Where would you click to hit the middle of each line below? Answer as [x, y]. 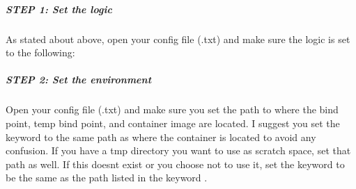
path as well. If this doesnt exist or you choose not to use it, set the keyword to [175, 164]
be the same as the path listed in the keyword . [107, 178]
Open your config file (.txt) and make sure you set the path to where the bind [172, 109]
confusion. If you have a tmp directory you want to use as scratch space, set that [178, 150]
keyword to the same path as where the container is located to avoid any [161, 137]
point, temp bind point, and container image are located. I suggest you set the [173, 123]
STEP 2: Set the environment [79, 80]
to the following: [40, 52]
